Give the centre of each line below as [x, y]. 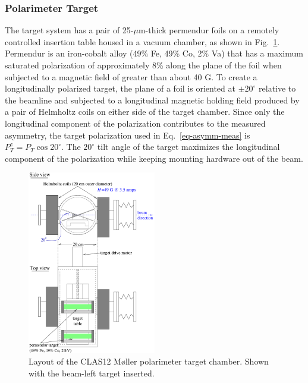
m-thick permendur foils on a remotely [209, 30]
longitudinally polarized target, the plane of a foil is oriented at [120, 88]
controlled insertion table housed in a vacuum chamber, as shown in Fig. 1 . [142, 41]
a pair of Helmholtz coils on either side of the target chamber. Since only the [145, 112]
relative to [277, 88]
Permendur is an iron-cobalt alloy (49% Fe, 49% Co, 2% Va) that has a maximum [154, 53]
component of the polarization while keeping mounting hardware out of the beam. [154, 158]
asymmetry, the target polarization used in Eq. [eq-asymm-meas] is [128, 135]
